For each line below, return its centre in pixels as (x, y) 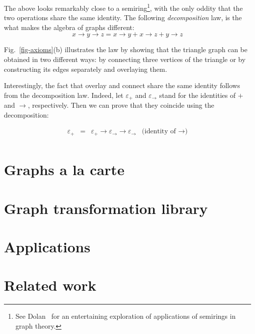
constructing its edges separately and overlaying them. (86, 69)
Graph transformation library (106, 208)
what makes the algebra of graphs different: (69, 27)
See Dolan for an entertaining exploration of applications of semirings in (126, 316)
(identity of (159, 132)
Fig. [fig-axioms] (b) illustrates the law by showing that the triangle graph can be (126, 49)
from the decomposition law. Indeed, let (64, 95)
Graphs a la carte (64, 169)
